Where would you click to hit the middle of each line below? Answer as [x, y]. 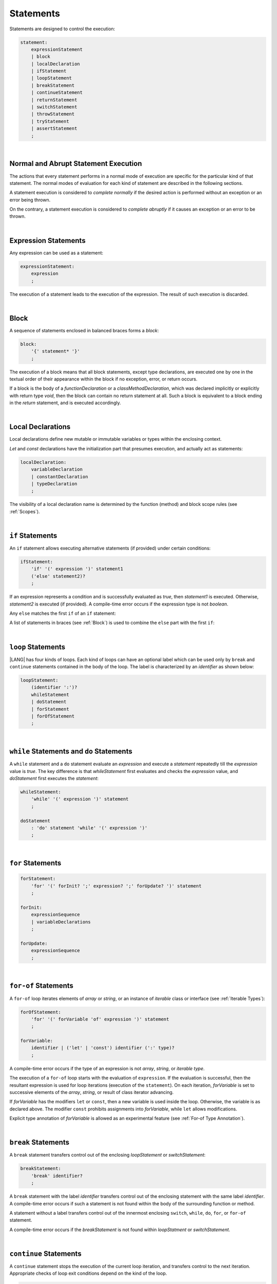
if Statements [33, 535]
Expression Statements [47, 241]
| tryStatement [50, 121]
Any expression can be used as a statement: [56, 253]
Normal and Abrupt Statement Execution [76, 164]
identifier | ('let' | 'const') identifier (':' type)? [103, 1048]
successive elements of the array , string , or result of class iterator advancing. [92, 1092]
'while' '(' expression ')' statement [80, 799]
